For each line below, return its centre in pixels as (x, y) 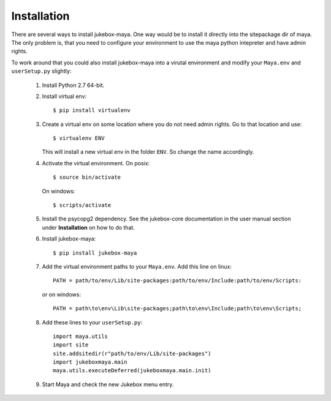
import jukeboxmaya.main (90, 362)
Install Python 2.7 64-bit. (73, 85)
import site (71, 345)
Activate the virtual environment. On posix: (96, 163)
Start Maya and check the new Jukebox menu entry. (108, 384)
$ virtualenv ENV (79, 138)
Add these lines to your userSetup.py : (92, 322)
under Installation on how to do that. (88, 227)
